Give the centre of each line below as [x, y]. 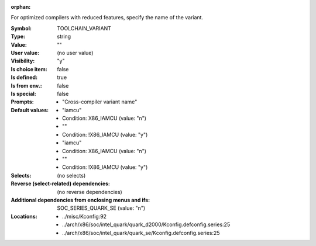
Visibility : [23, 61]
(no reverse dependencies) [90, 192]
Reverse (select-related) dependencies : [61, 183]
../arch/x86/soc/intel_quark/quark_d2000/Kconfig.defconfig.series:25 [146, 224]
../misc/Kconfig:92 [85, 216]
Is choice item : [29, 69]
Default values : [30, 110]
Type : [18, 37]
